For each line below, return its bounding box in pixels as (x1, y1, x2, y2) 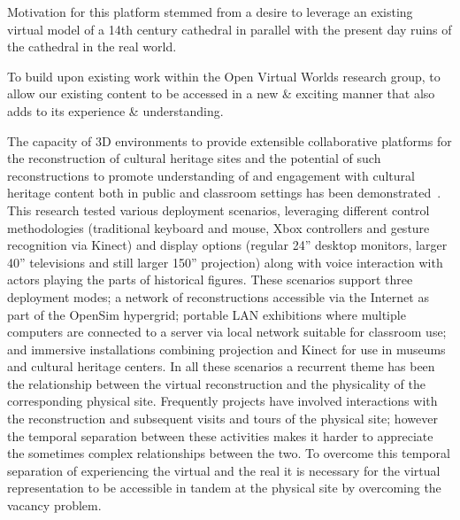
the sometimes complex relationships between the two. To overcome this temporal (7, 444, 450, 462)
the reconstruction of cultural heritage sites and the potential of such (7, 149, 381, 167)
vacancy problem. (7, 496, 102, 515)
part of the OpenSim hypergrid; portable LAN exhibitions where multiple (7, 305, 406, 323)
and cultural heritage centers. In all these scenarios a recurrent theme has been (7, 357, 435, 376)
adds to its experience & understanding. (7, 101, 224, 120)
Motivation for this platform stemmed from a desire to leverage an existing (7, 3, 413, 20)
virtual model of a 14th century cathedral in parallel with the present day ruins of (7, 19, 452, 38)
